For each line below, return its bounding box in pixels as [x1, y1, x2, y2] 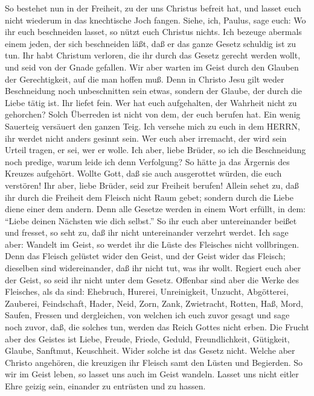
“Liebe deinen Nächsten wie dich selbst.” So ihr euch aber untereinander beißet [5, 214, 297, 227]
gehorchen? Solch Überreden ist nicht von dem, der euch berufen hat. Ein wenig [5, 108, 301, 121]
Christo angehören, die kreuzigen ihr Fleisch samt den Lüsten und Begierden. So [5, 356, 303, 368]
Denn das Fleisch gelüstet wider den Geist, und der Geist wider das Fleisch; [5, 250, 286, 262]
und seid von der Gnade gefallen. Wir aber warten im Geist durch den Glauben [5, 60, 299, 73]
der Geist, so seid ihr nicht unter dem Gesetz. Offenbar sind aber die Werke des [5, 273, 299, 286]
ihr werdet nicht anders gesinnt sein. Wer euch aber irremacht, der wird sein [5, 131, 287, 144]
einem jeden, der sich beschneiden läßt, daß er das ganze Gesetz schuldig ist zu [5, 37, 296, 49]
